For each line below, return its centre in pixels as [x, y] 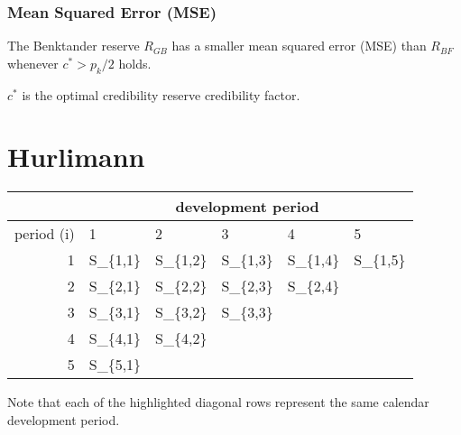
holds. [135, 63]
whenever [33, 63]
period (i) [45, 234]
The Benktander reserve [74, 46]
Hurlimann [76, 157]
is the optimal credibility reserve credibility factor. [161, 94]
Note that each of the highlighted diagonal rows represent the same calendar [218, 402]
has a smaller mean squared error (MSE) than [299, 46]
